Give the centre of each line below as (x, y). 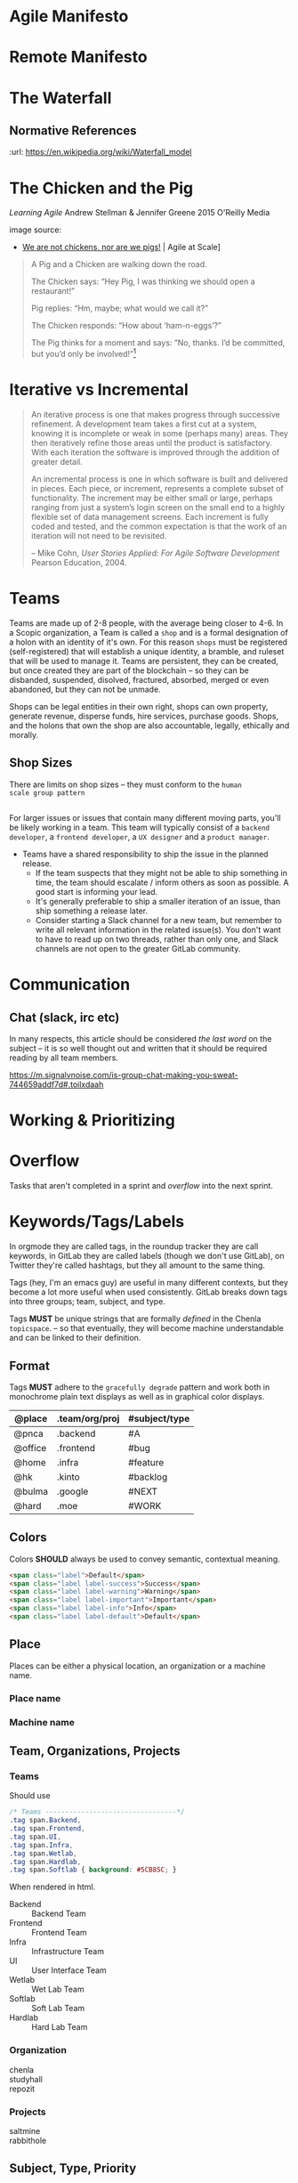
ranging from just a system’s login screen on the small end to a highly (158, 507)
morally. (24, 734)
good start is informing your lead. (97, 892)
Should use (30, 1796)
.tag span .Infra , (41, 1845)
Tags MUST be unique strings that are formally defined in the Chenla (135, 1319)
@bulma (31, 1491)
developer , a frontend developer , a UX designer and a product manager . (139, 837)
